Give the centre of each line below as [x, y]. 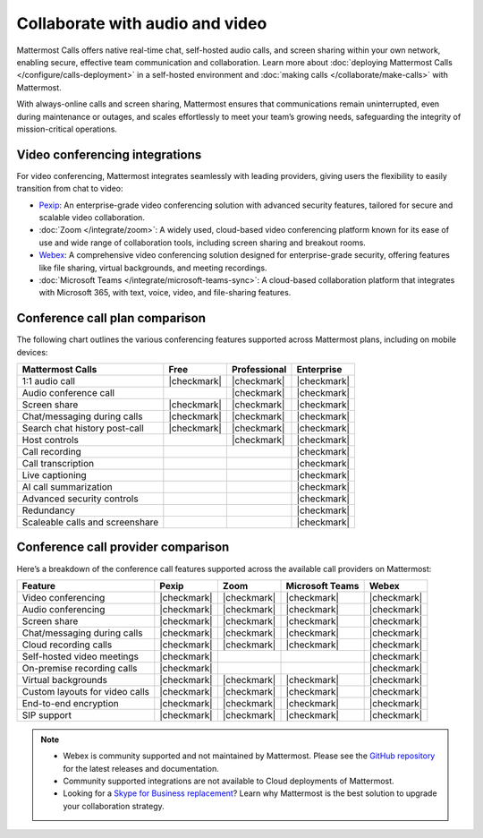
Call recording [52, 452]
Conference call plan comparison [111, 318]
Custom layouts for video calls [86, 691]
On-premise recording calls [80, 668]
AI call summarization [68, 487]
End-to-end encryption [71, 703]
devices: [32, 352]
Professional [259, 369]
